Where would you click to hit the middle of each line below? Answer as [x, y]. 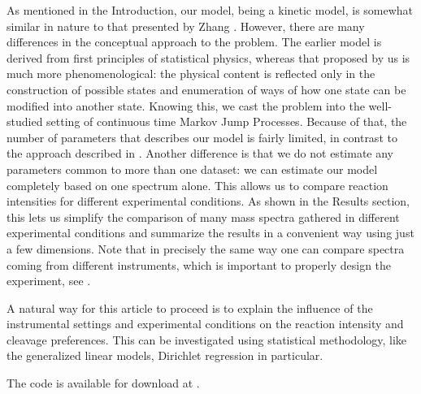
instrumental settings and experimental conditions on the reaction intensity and [205, 324]
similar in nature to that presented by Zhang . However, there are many [186, 26]
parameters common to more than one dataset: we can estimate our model [192, 169]
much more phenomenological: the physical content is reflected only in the [191, 74]
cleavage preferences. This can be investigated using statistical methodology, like [207, 339]
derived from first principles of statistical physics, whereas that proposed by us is [208, 57]
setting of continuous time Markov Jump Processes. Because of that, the [227, 121]
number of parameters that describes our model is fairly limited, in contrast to [202, 137]
